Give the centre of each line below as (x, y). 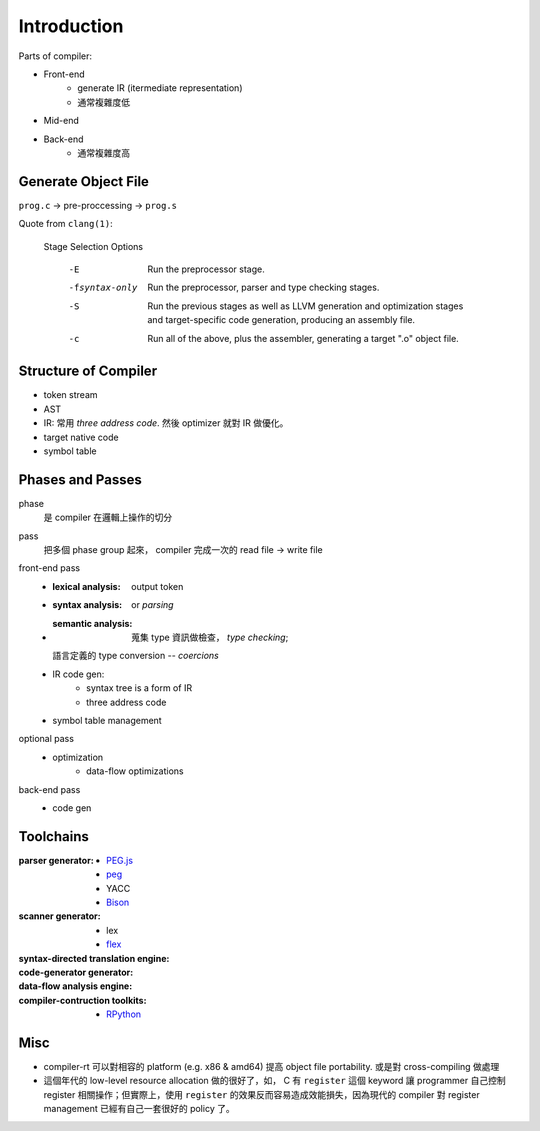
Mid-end (61, 121)
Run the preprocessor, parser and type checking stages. (263, 287)
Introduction (71, 26)
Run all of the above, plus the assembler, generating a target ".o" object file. (303, 338)
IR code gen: (78, 674)
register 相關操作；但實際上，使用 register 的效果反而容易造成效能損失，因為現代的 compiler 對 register (261, 1094)
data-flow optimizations (135, 771)
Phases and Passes (80, 479)
